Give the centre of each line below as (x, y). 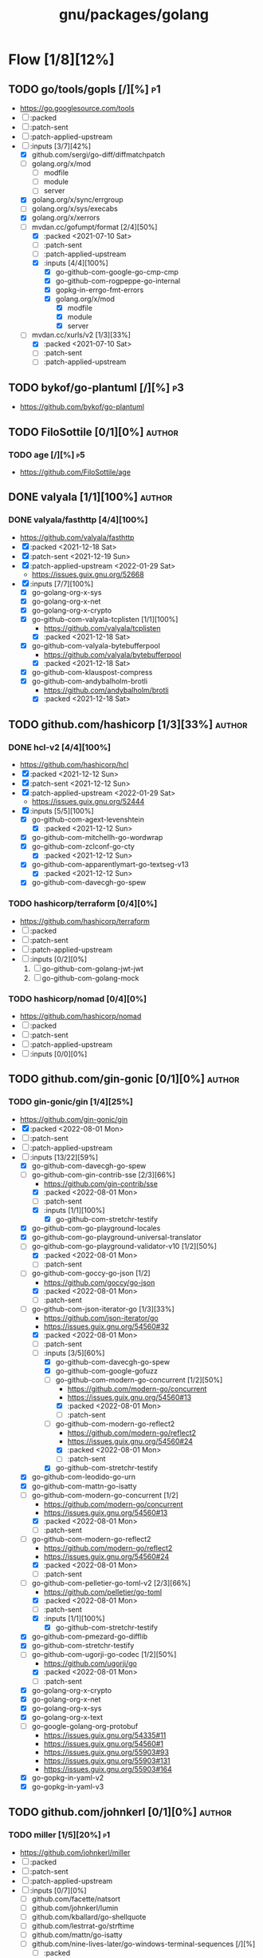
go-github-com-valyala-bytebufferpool (96, 646)
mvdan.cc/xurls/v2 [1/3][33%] (81, 335)
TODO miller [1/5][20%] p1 (59, 1835)
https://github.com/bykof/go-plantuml (82, 407)
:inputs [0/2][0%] (59, 959)
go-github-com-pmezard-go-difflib (90, 1637)
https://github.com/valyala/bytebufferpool (112, 655)
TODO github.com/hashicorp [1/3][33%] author (128, 724)
